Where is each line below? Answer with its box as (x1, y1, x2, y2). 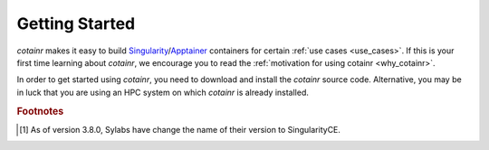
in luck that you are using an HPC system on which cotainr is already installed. (16, 87, 310, 98)
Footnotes (16, 105, 64, 117)
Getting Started (16, 14, 136, 33)
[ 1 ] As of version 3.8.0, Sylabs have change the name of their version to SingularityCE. (19, 124, 341, 135)
